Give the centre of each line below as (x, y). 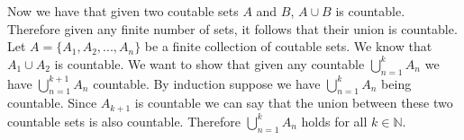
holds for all (334, 121)
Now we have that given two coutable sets (123, 11)
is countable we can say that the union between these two (294, 103)
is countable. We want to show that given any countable (209, 63)
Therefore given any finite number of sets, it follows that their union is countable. (232, 28)
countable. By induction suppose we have (207, 83)
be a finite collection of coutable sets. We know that (288, 46)
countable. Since (52, 103)
